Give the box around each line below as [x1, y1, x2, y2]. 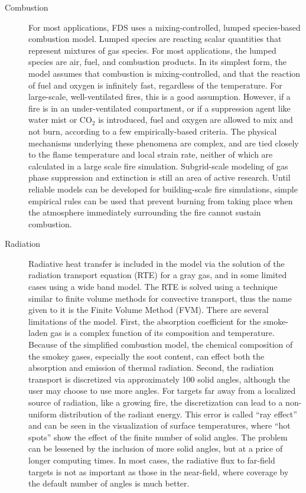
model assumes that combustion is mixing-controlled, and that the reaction [28, 67, 301, 79]
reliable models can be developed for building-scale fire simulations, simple [28, 182, 298, 195]
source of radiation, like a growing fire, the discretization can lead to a [28, 396, 283, 408]
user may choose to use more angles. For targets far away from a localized [28, 384, 296, 397]
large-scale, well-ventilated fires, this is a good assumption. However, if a [28, 90, 291, 103]
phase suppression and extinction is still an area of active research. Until [28, 171, 291, 184]
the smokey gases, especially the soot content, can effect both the [28, 350, 265, 362]
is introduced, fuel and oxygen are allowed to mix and [98, 113, 293, 126]
